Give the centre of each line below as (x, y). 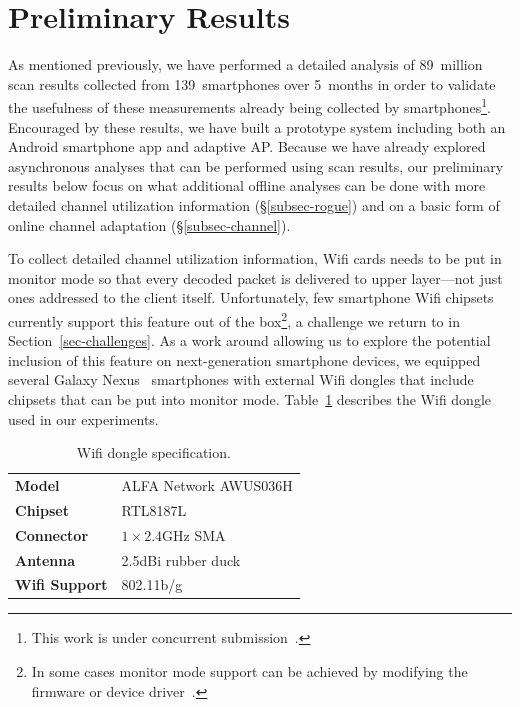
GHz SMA (194, 534)
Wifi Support (61, 584)
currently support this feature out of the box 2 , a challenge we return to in (234, 319)
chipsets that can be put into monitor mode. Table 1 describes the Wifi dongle (250, 398)
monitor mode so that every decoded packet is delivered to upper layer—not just (255, 277)
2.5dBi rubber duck (181, 559)
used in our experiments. (83, 418)
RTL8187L (154, 509)
